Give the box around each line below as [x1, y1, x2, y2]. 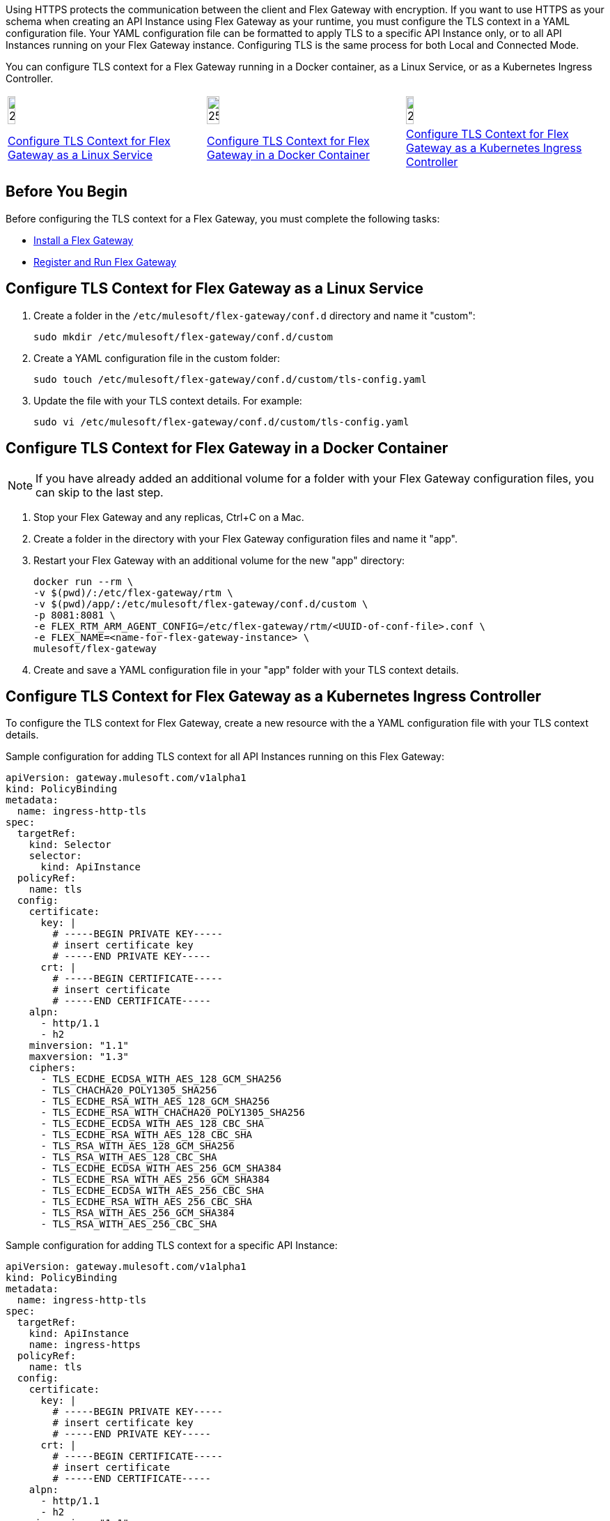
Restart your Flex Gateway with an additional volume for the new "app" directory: [33, 554, 405, 566]
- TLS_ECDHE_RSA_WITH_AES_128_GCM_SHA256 [40, 1096, 270, 1107]
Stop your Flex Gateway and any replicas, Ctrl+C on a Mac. [33, 510, 304, 523]
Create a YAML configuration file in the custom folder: [33, 351, 281, 364]
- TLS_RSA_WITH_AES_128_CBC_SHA [40, 1151, 217, 1163]
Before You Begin [6, 183, 128, 201]
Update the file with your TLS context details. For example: [33, 394, 302, 407]
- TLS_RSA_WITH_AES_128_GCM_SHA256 [40, 1140, 235, 1152]
